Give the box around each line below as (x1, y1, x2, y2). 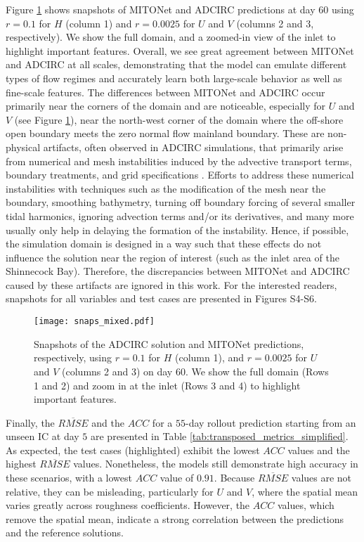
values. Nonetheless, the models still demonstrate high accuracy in (73, 456, 358, 471)
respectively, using (34, 350, 112, 365)
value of (160, 470, 194, 485)
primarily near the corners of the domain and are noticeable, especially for (6, 98, 326, 113)
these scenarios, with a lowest (6, 470, 132, 485)
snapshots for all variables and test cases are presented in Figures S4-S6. (6, 291, 317, 306)
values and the (287, 442, 350, 457)
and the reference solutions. (6, 525, 124, 540)
